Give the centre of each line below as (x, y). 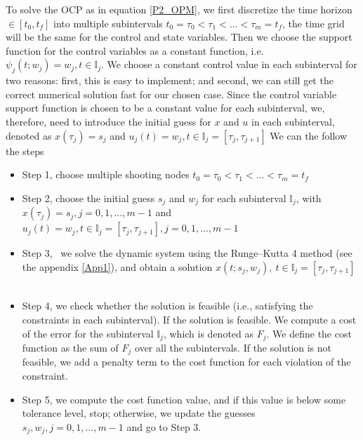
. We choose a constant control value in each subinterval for (229, 64)
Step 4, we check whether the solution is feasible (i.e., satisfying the (167, 306)
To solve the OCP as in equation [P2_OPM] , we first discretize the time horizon (179, 9)
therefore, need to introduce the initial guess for (108, 121)
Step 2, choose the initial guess (88, 198)
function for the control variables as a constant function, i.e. (135, 50)
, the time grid (313, 23)
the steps (25, 151)
